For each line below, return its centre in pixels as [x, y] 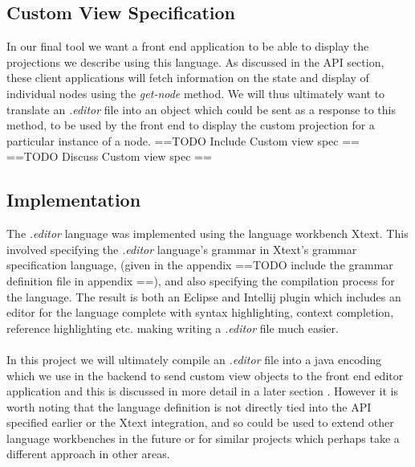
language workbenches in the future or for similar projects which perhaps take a [203, 438]
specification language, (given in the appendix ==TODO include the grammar [200, 265]
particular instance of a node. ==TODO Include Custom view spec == [183, 140]
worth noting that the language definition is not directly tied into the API [189, 406]
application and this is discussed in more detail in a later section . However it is [202, 391]
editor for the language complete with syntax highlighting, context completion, [200, 312]
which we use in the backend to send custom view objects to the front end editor [205, 375]
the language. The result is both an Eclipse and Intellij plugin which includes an [204, 296]
